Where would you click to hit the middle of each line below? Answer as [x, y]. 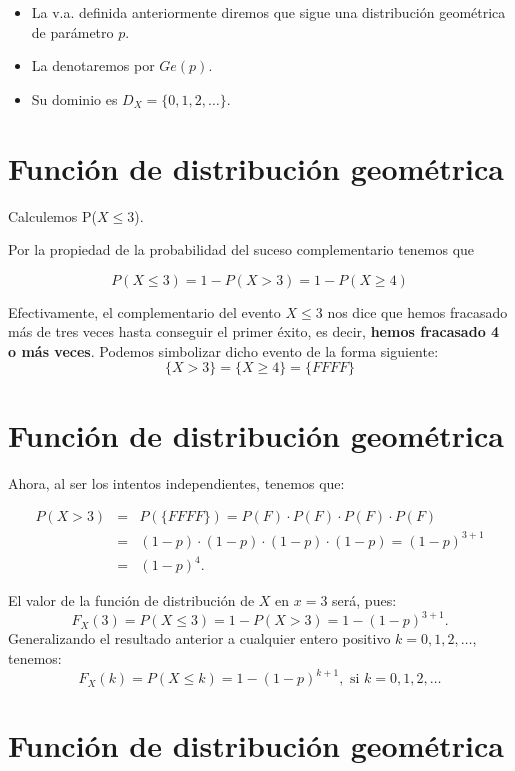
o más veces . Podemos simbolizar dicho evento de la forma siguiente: [223, 350]
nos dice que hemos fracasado [417, 311]
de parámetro [72, 31]
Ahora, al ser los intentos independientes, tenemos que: [176, 482]
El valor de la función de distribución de [131, 600]
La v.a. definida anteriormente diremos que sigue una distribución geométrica [268, 12]
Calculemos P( [52, 215]
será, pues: [364, 600]
